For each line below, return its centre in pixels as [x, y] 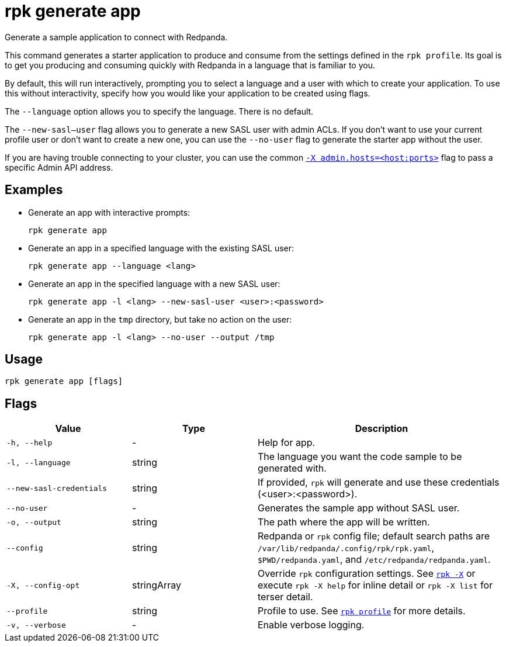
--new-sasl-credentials [57, 488]
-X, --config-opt [43, 585]
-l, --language [39, 462]
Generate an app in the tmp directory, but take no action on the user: [160, 319]
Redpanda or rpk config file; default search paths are [374, 536]
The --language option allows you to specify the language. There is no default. [159, 111]
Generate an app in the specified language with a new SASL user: [154, 283]
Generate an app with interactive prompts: [109, 212]
